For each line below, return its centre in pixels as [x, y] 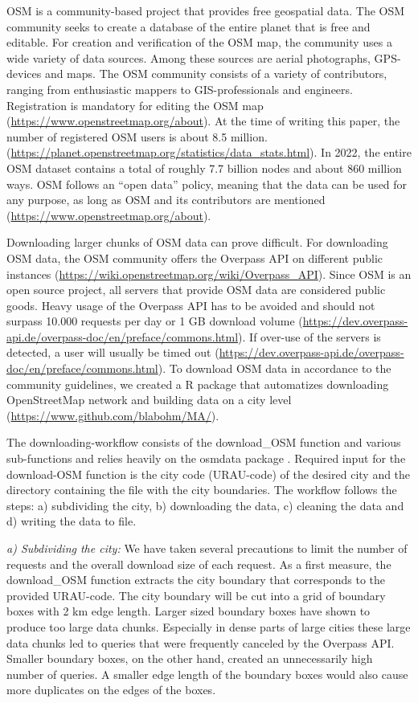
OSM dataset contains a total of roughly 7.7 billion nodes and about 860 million [204, 168]
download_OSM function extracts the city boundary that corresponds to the [196, 580]
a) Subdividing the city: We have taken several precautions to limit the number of [207, 548]
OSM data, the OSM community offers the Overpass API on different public [195, 257]
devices [24, 74]
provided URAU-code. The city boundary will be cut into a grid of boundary [196, 595]
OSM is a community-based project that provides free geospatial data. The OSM [206, 10]
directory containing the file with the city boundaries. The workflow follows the [202, 490]
